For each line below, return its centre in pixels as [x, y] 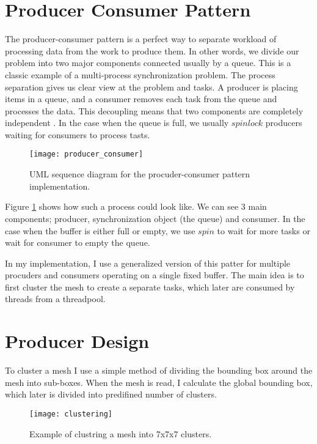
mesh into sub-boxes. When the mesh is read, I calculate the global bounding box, [159, 382]
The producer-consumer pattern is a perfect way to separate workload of [141, 39]
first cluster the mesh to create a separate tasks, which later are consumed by [150, 287]
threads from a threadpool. [55, 299]
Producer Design [77, 341]
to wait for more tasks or [264, 230]
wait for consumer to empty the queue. [78, 242]
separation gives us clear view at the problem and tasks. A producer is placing [151, 87]
